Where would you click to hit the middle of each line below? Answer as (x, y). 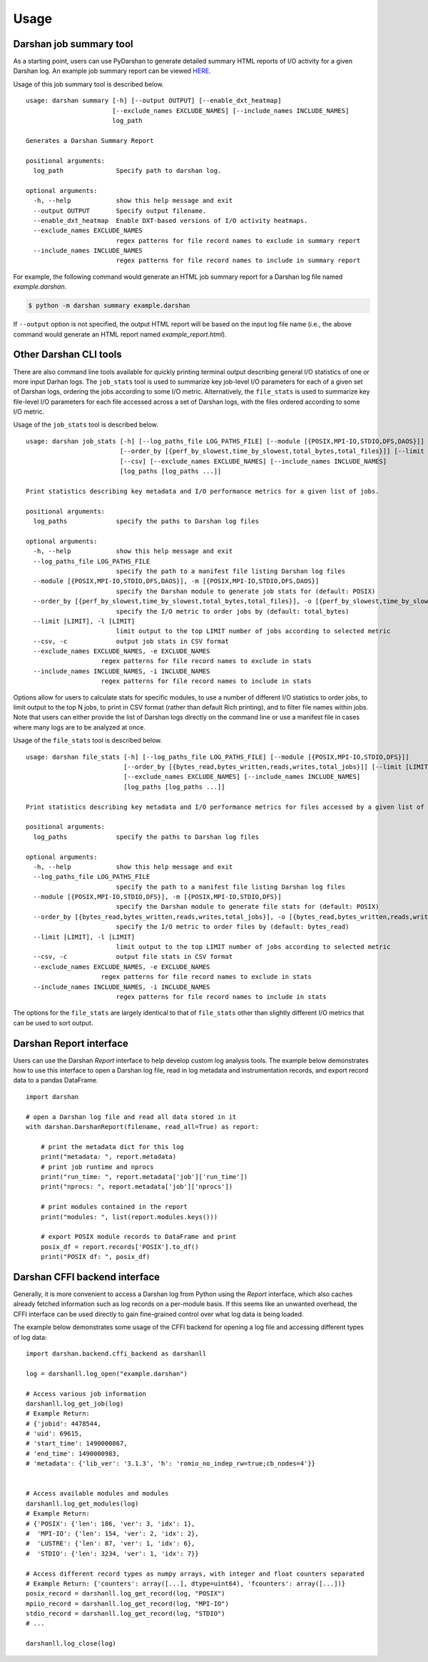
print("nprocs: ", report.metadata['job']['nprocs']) (137, 1187)
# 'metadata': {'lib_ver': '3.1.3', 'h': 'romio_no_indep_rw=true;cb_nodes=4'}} (171, 1464)
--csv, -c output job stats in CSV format (131, 641)
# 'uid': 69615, (54, 1434)
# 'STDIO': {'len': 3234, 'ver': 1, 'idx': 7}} (112, 1553)
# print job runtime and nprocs (97, 1167)
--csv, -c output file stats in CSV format (133, 957)
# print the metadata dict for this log (112, 1146)
